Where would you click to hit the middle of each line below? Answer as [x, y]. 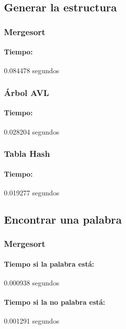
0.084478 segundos [32, 70]
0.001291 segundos [32, 321]
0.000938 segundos [32, 282]
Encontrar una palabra [63, 219]
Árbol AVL [27, 92]
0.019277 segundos [32, 192]
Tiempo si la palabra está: [49, 263]
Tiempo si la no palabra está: [55, 302]
